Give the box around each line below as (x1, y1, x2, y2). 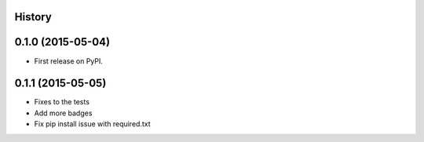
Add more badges (34, 108, 93, 118)
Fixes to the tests (34, 97, 90, 107)
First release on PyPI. (34, 56, 104, 66)
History (14, 10, 53, 24)
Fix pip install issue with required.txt (34, 119, 151, 129)
